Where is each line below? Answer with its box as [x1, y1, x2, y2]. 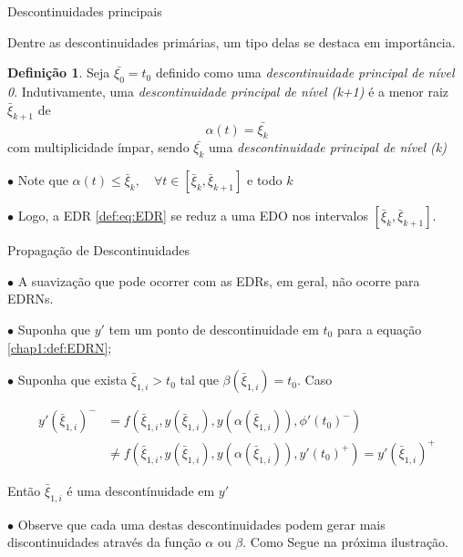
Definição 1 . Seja [7, 63, 110, 82]
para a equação [336, 319, 422, 338]
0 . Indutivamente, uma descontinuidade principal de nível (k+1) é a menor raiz [7, 81, 449, 100]
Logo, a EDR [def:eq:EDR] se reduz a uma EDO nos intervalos [17, 206, 368, 225]
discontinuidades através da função [7, 532, 201, 552]
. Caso [296, 370, 333, 389]
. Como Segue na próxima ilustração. [242, 532, 449, 552]
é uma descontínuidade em [67, 480, 215, 500]
